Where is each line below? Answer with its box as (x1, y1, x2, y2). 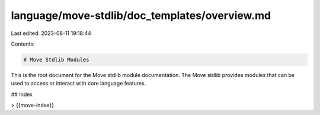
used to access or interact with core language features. (11, 80, 146, 87)
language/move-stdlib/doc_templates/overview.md (11, 9, 271, 22)
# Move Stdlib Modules (23, 56, 89, 63)
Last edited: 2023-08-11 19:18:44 (11, 30, 92, 37)
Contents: (11, 40, 35, 47)
